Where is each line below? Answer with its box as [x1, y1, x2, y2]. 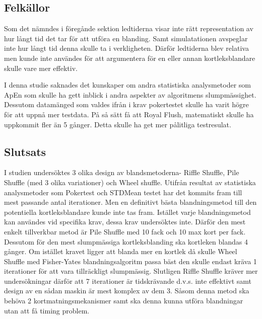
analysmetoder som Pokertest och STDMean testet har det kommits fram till [4, 187, 242, 197]
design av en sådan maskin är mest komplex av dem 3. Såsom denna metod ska [4, 285, 249, 296]
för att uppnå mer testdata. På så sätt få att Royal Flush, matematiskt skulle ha [4, 109, 254, 119]
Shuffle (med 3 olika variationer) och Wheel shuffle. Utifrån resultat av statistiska [4, 177, 256, 187]
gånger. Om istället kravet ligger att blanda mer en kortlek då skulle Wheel [4, 246, 237, 257]
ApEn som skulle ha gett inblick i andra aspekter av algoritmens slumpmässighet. [4, 89, 256, 100]
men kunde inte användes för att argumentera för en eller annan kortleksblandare [4, 52, 255, 63]
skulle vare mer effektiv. [4, 62, 78, 73]
